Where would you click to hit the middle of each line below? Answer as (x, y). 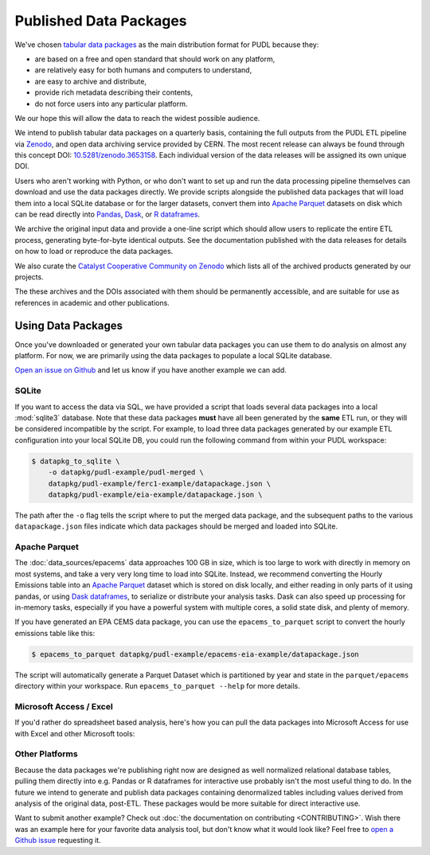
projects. (29, 277)
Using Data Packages (69, 325)
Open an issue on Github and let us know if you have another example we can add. (150, 370)
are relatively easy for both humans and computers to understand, (143, 70)
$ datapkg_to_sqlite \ (76, 461)
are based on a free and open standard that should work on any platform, (155, 59)
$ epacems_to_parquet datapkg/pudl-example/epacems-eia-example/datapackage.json (195, 654)
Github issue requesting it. (58, 841)
